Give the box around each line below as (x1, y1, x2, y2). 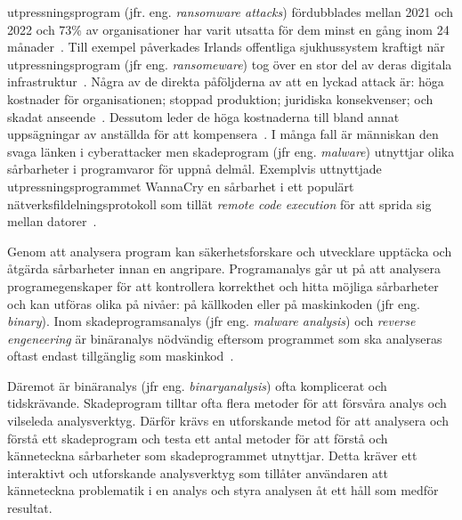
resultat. (7, 499, 53, 517)
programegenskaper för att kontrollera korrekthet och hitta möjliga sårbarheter (7, 276, 439, 295)
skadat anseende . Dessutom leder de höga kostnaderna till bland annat (7, 107, 400, 126)
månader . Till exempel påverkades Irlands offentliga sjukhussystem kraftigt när (7, 37, 445, 56)
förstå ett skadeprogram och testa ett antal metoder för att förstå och (7, 428, 388, 447)
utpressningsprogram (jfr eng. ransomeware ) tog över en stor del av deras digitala (7, 54, 452, 73)
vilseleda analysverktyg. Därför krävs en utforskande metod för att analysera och (7, 411, 449, 430)
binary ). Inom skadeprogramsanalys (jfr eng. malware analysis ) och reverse (7, 312, 416, 330)
